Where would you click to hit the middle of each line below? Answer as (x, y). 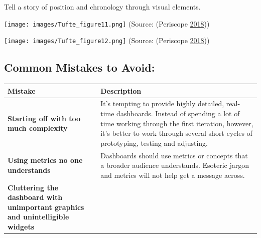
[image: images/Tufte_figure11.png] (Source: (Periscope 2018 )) (107, 23)
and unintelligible (38, 217)
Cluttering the (33, 187)
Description (121, 90)
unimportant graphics (46, 207)
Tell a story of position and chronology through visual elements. (102, 7)
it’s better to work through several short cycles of (176, 133)
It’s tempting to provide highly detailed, (162, 103)
